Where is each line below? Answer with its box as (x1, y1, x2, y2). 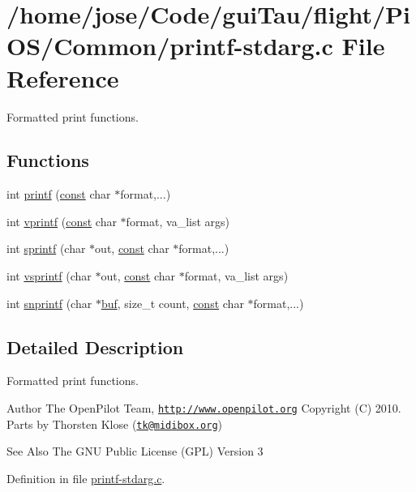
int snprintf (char (6, 294, 92, 311)
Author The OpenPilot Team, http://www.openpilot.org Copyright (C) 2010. (6, 400, 401, 417)
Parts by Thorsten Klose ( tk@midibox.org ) (6, 415, 223, 432)
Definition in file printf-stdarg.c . (6, 469, 165, 486)
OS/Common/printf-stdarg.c (6, 29, 333, 62)
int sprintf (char (6, 240, 86, 257)
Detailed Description (6, 334, 184, 359)
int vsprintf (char (6, 267, 92, 285)
